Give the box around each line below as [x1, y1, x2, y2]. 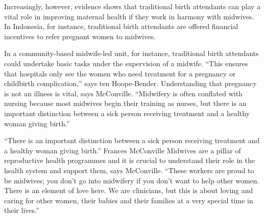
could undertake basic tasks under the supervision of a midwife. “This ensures [4, 58, 248, 68]
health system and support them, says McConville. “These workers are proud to [4, 165, 254, 175]
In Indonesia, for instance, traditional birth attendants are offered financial [4, 21, 238, 32]
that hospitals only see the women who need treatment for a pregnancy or [4, 68, 236, 78]
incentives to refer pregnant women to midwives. [4, 31, 156, 41]
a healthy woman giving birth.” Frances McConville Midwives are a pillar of [4, 145, 241, 155]
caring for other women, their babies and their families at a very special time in [4, 195, 253, 205]
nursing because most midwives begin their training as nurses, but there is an [4, 98, 247, 108]
